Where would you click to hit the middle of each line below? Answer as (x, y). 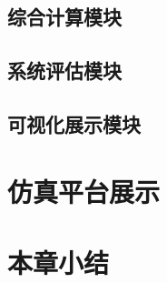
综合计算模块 (64, 17)
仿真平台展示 (84, 191)
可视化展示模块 (74, 123)
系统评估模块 (64, 71)
